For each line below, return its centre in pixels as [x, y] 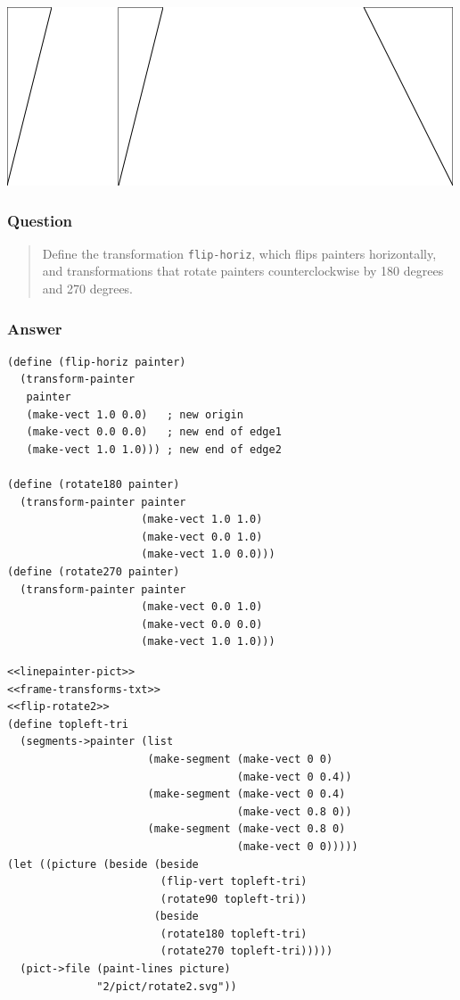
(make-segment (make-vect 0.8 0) [246, 829]
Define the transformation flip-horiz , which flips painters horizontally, [239, 253]
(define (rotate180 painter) [94, 485]
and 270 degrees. [88, 289]
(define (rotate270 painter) [94, 572]
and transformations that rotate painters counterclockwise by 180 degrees [243, 271]
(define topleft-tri [68, 724]
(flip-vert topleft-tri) [234, 882]
